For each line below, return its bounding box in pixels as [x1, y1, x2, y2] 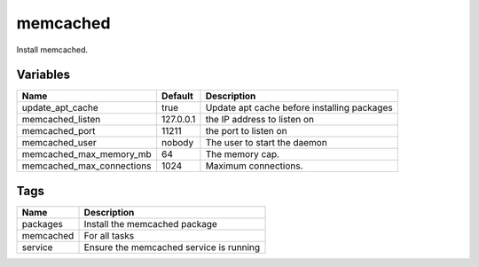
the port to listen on [205, 125, 287, 137]
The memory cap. [205, 148, 279, 161]
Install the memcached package [83, 217, 217, 230]
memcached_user [21, 137, 97, 149]
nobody [161, 137, 194, 149]
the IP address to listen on [205, 114, 315, 126]
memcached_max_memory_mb [21, 148, 153, 161]
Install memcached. [16, 44, 89, 55]
